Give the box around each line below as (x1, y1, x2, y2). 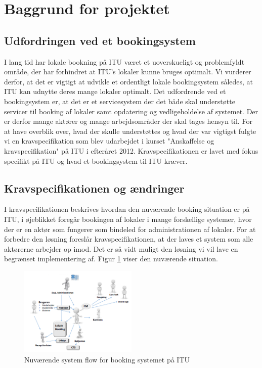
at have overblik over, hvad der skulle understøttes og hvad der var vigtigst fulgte (4, 125, 256, 136)
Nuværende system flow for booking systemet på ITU (24, 354, 190, 364)
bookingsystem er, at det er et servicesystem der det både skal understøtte (4, 96, 235, 106)
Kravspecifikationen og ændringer (4, 180, 185, 196)
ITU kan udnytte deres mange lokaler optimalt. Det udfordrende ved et (4, 86, 226, 97)
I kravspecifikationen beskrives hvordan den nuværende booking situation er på (4, 204, 250, 214)
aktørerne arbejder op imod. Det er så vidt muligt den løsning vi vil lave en (4, 243, 238, 254)
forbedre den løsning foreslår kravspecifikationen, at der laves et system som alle (4, 234, 253, 244)
